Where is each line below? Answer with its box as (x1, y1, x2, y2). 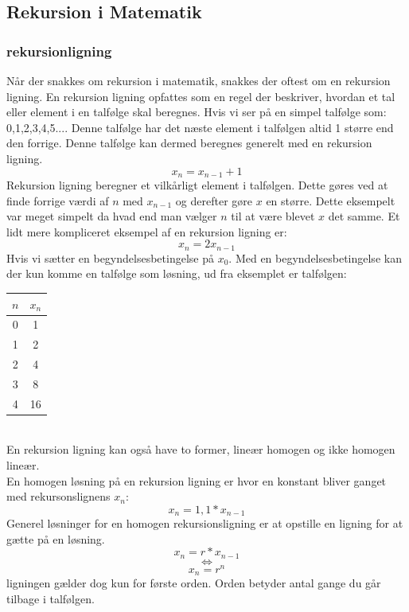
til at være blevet (231, 208, 315, 224)
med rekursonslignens (6, 488, 111, 505)
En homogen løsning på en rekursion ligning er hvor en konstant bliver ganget (6, 472, 387, 489)
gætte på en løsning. (6, 530, 105, 547)
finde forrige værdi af (6, 192, 109, 209)
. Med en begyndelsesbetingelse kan (228, 249, 402, 266)
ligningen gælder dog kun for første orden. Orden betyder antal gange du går (6, 575, 381, 591)
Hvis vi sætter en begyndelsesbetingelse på (6, 249, 214, 266)
